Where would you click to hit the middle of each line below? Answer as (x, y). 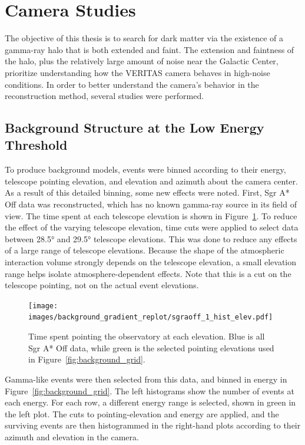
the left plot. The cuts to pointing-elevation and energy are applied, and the (142, 413)
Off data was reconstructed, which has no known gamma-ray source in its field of (151, 204)
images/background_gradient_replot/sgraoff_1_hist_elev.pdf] (151, 317)
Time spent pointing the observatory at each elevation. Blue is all (147, 336)
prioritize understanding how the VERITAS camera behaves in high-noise (137, 72)
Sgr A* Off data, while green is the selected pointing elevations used (151, 347)
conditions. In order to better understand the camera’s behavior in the (132, 84)
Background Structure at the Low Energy (135, 128)
